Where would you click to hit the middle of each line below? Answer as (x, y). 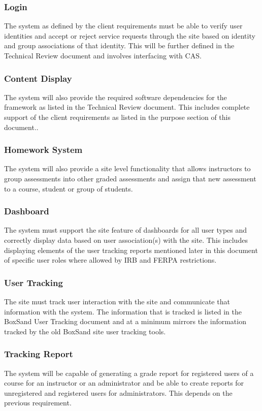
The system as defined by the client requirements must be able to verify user (123, 26)
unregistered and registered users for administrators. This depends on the (118, 392)
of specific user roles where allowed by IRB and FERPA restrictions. (110, 260)
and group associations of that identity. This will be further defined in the (119, 45)
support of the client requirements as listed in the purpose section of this (117, 117)
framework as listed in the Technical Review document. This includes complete (127, 107)
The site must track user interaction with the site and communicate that (117, 301)
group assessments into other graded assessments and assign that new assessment (130, 178)
